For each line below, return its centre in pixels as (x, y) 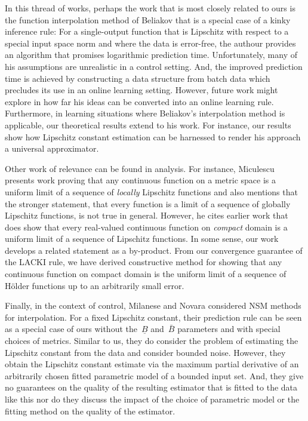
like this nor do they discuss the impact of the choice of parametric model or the (152, 399)
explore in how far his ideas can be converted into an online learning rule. (139, 101)
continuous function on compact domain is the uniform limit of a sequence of (146, 274)
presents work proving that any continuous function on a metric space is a (140, 180)
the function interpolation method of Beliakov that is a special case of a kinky (148, 19)
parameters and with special (229, 329)
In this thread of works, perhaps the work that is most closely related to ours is (150, 8)
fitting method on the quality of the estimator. (90, 411)
